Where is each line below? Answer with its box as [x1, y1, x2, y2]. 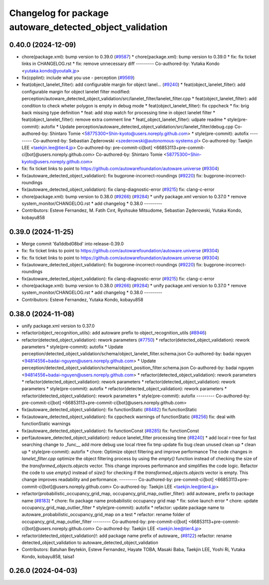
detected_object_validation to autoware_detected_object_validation [21, 540, 158, 546]
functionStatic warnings [21, 421, 71, 427]
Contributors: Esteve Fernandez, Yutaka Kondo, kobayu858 [21, 296, 143, 302]
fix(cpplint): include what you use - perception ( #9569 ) [21, 75, 134, 81]
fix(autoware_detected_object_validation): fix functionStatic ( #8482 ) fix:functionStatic [21, 407, 197, 413]
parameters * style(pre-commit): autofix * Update [21, 344, 124, 350]
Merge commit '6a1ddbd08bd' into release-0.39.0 [21, 240, 124, 247]
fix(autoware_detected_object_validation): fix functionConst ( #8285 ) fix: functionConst [21, 428, 199, 434]
